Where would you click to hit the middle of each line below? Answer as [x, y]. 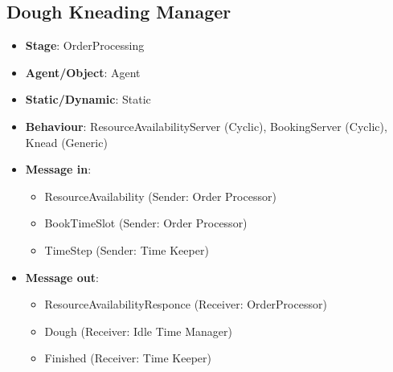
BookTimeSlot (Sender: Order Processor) [146, 223]
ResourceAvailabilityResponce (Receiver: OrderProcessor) [186, 304]
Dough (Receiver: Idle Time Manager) [138, 331]
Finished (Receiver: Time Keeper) [128, 358]
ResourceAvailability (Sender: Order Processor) [160, 196]
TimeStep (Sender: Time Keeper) [127, 249]
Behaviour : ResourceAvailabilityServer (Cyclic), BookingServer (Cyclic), [206, 126]
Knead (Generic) [66, 142]
